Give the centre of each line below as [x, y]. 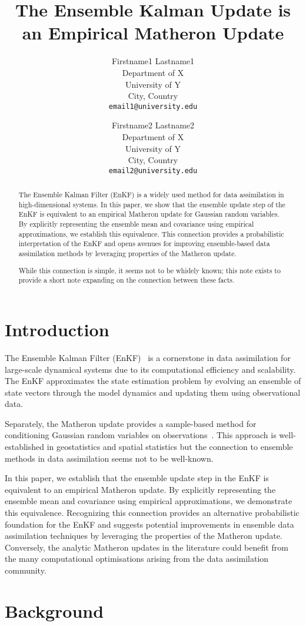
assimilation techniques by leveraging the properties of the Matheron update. [144, 536]
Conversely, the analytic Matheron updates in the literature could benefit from [147, 547]
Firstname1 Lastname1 [153, 61]
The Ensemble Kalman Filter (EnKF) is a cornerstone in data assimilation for [148, 357]
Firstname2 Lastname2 [153, 125]
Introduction [57, 329]
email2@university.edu [153, 170]
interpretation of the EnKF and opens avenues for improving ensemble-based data [144, 244]
